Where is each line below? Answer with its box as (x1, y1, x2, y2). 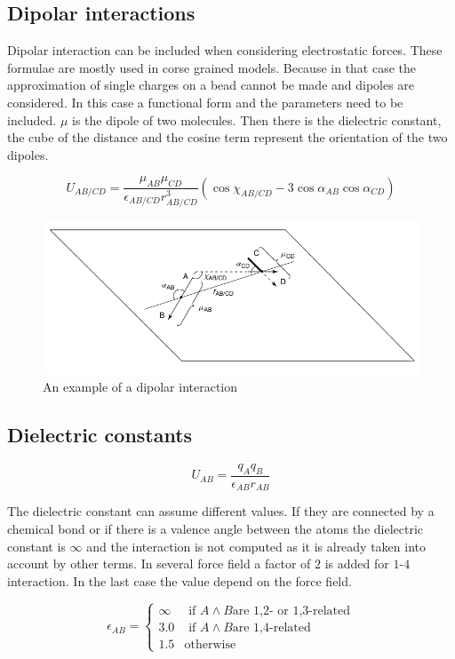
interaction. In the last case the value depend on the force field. (7, 571, 352, 590)
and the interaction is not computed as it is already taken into (86, 536, 427, 555)
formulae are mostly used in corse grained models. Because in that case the (7, 58, 417, 76)
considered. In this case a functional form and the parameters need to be (7, 92, 403, 111)
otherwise (184, 638, 236, 651)
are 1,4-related (232, 621, 311, 634)
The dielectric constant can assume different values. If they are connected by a (7, 502, 435, 520)
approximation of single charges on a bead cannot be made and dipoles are (7, 75, 415, 94)
